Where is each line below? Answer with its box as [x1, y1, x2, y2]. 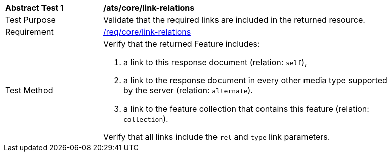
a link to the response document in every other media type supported [123, 75, 387, 85]
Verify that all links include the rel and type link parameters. [103, 132, 330, 142]
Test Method [5, 85, 53, 95]
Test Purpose [5, 15, 56, 25]
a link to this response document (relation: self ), [123, 57, 307, 67]
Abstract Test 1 [5, 3, 64, 13]
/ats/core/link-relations [103, 3, 195, 13]
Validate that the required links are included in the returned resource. [103, 15, 365, 25]
